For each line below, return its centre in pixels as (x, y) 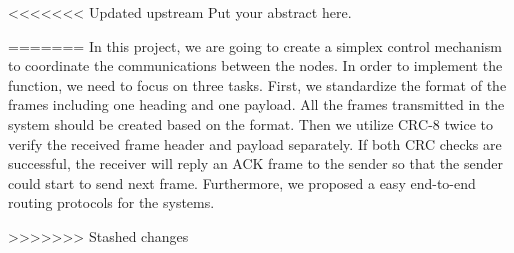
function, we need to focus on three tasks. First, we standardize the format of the (257, 84)
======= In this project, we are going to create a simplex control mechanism (255, 45)
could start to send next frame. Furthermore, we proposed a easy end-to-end (242, 182)
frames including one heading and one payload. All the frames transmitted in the (256, 104)
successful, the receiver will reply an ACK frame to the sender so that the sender (255, 163)
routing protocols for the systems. (111, 202)
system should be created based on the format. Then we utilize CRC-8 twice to (251, 123)
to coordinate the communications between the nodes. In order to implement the (255, 65)
